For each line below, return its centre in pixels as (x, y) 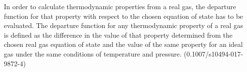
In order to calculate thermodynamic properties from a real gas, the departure (120, 6)
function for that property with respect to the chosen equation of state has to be (123, 16)
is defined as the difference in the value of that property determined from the (118, 35)
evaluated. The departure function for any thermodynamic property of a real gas (123, 25)
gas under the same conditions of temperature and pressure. (93, 53)
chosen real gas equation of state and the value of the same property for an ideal (123, 44)
